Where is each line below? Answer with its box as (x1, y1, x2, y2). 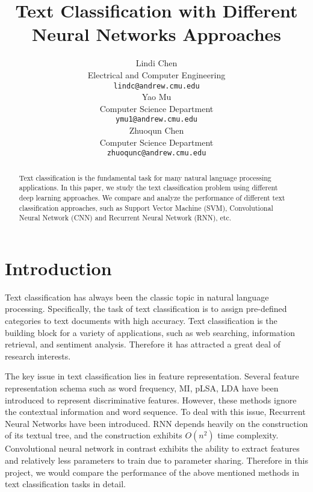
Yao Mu (141, 90, 172, 103)
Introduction (5, 255, 112, 280)
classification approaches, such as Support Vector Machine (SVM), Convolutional (19, 202, 273, 213)
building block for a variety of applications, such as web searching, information (5, 326, 295, 338)
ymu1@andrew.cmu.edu (115, 115, 198, 124)
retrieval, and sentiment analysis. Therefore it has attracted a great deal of (5, 338, 280, 350)
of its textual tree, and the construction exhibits (5, 429, 182, 441)
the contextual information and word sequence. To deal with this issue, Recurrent (5, 405, 306, 418)
